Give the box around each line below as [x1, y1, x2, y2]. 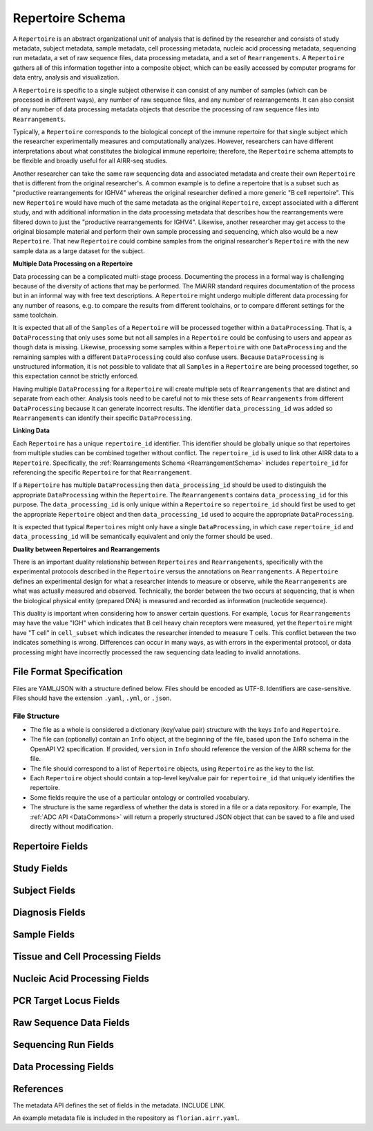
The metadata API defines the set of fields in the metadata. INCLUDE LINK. [12, 1101, 226, 1110]
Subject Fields [12, 884, 76, 896]
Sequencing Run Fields [12, 1038, 114, 1051]
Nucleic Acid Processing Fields [12, 973, 150, 984]
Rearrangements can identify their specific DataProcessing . [12, 414, 193, 422]
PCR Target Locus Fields [12, 995, 120, 1006]
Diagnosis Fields [12, 906, 86, 918]
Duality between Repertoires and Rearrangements [12, 545, 160, 553]
